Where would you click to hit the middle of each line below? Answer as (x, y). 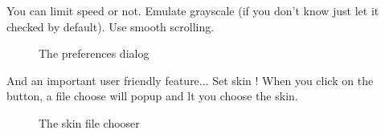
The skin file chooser (89, 122)
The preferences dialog (94, 53)
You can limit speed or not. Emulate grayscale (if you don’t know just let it (193, 10)
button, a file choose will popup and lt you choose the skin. (152, 96)
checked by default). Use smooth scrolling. (111, 26)
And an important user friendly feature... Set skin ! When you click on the (190, 80)
